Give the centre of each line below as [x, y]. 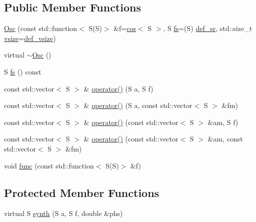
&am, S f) [223, 122]
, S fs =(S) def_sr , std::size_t [208, 28]
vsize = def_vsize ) [30, 38]
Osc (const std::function [41, 28]
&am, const [225, 139]
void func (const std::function [49, 165]
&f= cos [125, 28]
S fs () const [23, 71]
